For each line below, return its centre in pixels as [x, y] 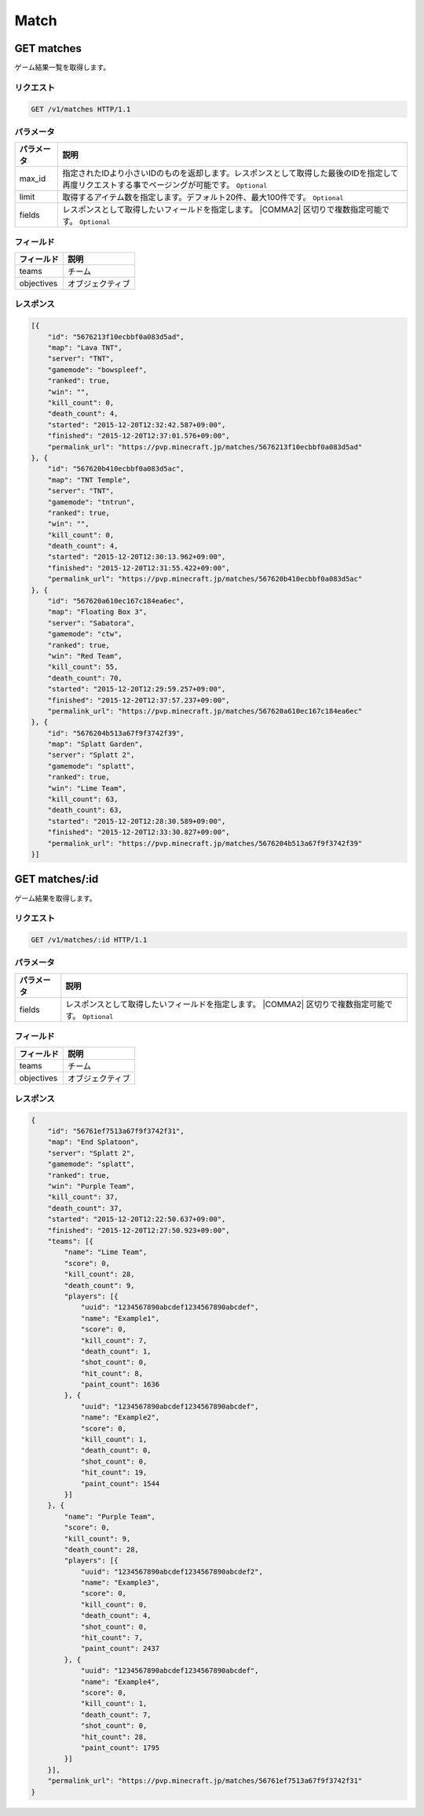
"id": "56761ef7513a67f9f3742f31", [116, 1131]
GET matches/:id [57, 879]
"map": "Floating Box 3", [97, 612]
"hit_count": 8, [112, 1373]
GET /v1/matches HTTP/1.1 [81, 109]
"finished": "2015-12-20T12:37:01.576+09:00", [139, 436]
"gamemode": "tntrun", [91, 502]
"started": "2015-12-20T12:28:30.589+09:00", [137, 821]
